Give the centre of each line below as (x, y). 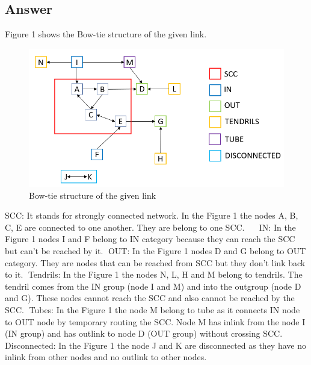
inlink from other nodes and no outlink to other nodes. (106, 357)
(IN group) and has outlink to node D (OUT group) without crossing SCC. (144, 333)
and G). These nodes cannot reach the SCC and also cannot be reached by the (150, 298)
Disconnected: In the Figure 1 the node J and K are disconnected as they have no (155, 345)
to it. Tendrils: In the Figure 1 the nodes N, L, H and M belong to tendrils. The (154, 274)
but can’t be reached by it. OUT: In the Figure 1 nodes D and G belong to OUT (155, 250)
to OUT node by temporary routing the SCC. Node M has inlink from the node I (155, 321)
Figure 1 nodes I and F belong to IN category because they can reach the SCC (150, 239)
